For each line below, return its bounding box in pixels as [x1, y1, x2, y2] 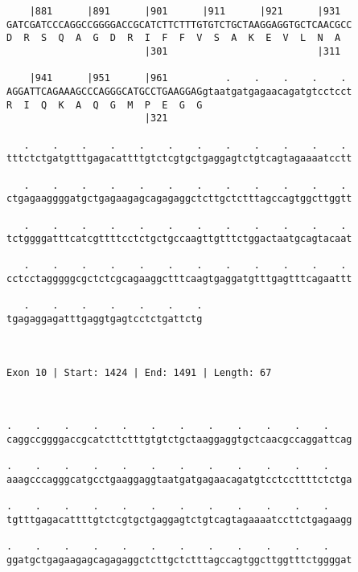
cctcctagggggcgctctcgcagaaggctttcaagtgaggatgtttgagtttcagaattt [6, 273, 352, 285]
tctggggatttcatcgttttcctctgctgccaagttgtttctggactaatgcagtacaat [6, 233, 352, 245]
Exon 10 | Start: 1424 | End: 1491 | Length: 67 [6, 366, 272, 378]
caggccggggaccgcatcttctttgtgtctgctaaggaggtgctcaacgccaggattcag [6, 434, 352, 445]
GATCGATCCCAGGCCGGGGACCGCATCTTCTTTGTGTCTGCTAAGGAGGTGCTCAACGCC [6, 18, 352, 31]
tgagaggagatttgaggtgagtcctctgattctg [6, 313, 203, 325]
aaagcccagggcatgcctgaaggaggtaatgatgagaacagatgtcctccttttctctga [6, 473, 352, 485]
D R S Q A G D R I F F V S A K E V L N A [6, 32, 341, 44]
